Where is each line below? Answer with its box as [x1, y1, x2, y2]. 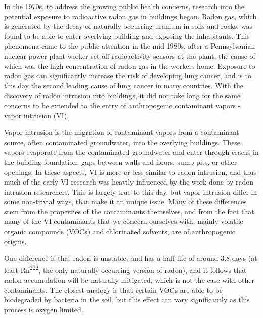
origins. [4, 236, 27, 246]
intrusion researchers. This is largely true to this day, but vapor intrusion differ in [4, 186, 257, 197]
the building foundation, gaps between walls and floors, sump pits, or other [4, 156, 237, 167]
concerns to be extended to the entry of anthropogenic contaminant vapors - [4, 100, 241, 110]
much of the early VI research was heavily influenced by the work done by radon [4, 176, 254, 187]
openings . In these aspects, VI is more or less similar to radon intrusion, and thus [4, 166, 257, 177]
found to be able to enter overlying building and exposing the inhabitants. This [4, 30, 250, 41]
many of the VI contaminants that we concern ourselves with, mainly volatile [4, 216, 243, 226]
